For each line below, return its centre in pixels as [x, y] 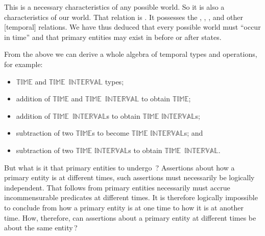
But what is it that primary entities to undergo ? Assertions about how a [119, 167]
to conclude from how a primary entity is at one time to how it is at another [124, 207]
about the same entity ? [41, 228]
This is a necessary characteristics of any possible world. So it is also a [114, 7]
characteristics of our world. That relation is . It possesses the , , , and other [124, 17]
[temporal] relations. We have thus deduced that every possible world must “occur [132, 27]
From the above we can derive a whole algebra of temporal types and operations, [131, 54]
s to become [111, 133]
